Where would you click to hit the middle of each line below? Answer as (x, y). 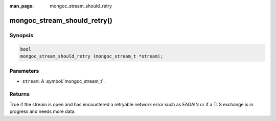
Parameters (24, 71)
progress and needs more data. (43, 111)
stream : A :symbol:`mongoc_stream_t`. (63, 81)
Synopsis (21, 35)
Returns (20, 94)
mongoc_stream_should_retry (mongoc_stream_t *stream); (92, 56)
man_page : (22, 6)
